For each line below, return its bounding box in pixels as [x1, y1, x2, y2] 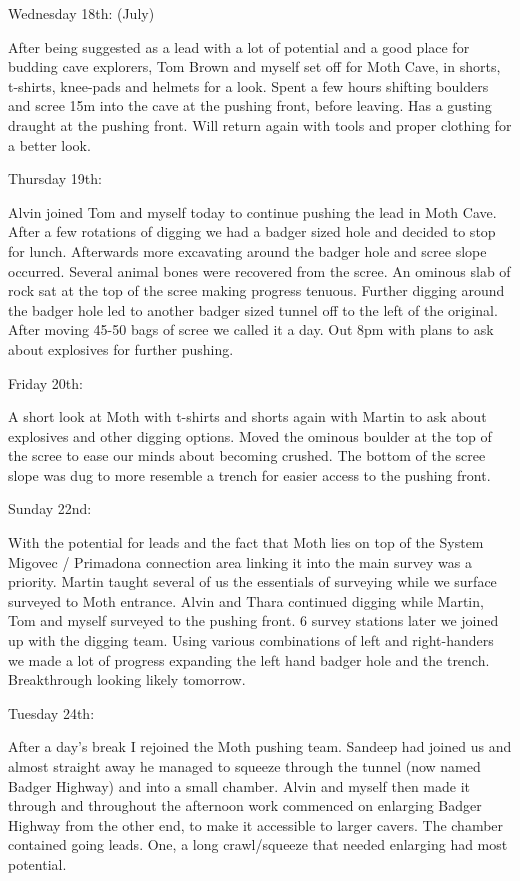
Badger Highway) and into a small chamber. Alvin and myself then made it [8, 775, 471, 796]
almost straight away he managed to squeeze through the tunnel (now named [8, 756, 481, 776]
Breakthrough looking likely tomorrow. [8, 669, 246, 690]
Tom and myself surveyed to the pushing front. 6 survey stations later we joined [8, 610, 499, 631]
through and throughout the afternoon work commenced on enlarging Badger [8, 795, 482, 816]
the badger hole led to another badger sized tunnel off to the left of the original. [8, 299, 498, 320]
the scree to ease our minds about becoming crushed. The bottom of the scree [8, 445, 486, 466]
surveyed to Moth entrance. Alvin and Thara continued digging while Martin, [8, 590, 484, 611]
